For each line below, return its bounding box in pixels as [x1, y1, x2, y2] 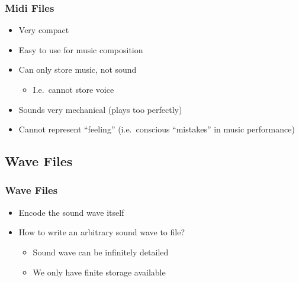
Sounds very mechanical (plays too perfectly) [18, 103, 182, 115]
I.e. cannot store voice [33, 83, 114, 95]
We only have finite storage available [33, 265, 166, 278]
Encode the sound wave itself [18, 206, 124, 218]
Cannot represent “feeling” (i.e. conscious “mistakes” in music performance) [18, 123, 295, 135]
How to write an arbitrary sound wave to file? [18, 226, 185, 238]
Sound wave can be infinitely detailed [33, 245, 169, 258]
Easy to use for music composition [18, 43, 143, 56]
